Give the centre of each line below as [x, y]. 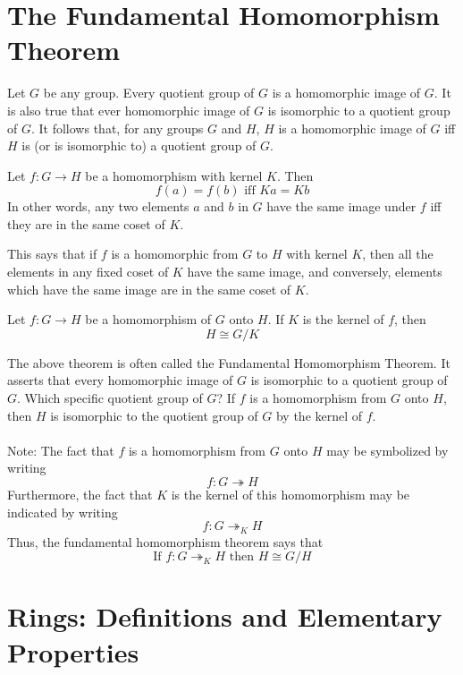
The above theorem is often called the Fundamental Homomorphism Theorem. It [229, 362]
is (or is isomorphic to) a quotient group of [139, 145]
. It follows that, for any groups [117, 128]
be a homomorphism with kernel [174, 175]
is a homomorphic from [175, 254]
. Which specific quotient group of [110, 398]
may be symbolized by [387, 450]
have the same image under [341, 206]
